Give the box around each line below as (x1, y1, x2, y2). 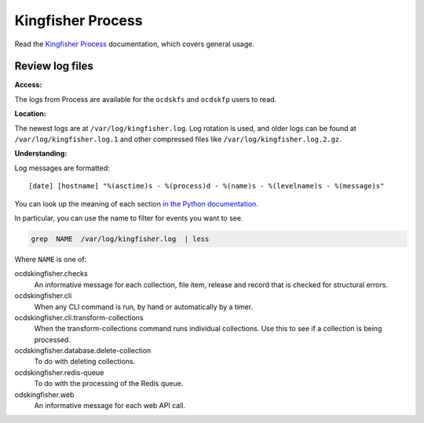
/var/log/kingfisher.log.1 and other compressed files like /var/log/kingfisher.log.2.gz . (14, 134, 342, 144)
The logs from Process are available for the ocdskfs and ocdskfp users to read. (14, 94, 277, 104)
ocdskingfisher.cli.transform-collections (14, 312, 144, 322)
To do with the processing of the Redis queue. (34, 379, 184, 388)
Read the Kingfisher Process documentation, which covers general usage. (14, 39, 254, 49)
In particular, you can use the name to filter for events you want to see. (14, 213, 243, 223)
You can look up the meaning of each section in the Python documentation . (14, 199, 258, 208)
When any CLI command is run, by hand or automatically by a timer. (34, 302, 254, 312)
